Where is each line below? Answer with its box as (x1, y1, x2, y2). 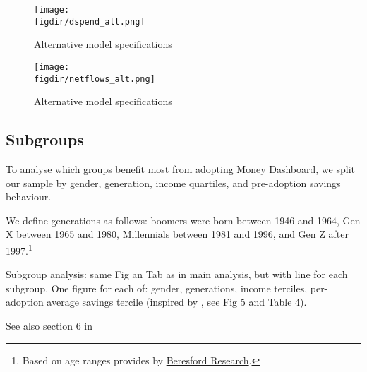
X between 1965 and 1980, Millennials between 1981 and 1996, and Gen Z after (6, 227, 349, 241)
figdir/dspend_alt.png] (34, 16, 145, 27)
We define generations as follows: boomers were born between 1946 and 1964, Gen (6, 212, 361, 227)
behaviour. (6, 189, 52, 204)
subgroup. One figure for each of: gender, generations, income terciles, (6, 280, 308, 295)
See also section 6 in (6, 318, 93, 333)
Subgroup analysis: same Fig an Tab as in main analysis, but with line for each (6, 267, 348, 282)
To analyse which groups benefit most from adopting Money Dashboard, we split (6, 162, 355, 176)
